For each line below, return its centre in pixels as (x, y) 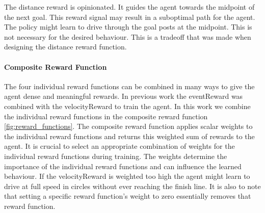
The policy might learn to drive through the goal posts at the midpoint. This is (128, 27)
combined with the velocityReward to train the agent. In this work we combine (127, 106)
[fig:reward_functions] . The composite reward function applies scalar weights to (128, 126)
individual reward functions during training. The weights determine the (116, 156)
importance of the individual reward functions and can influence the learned (123, 166)
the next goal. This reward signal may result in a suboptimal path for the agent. (130, 17)
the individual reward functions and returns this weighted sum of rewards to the (129, 136)
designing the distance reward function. (65, 47)
